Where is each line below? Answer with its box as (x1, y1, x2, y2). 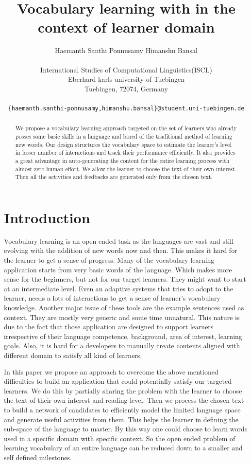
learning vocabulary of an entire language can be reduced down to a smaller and (4, 443, 243, 453)
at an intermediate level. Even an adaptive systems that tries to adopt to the (4, 283, 233, 293)
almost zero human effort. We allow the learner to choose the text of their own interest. (15, 164, 236, 173)
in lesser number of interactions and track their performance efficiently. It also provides (15, 148, 235, 157)
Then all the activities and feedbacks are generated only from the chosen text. (15, 173, 213, 181)
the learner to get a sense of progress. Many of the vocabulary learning (4, 255, 215, 265)
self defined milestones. (4, 452, 72, 462)
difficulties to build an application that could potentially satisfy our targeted (4, 376, 232, 386)
